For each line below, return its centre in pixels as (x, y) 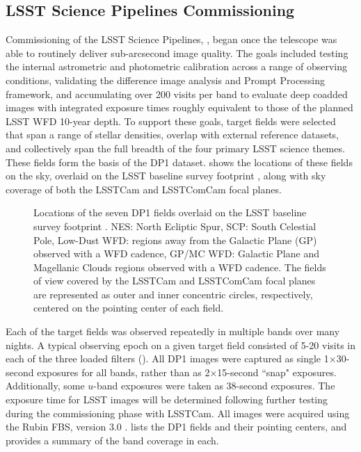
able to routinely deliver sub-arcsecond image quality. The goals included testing (177, 53)
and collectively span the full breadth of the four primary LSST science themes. (175, 148)
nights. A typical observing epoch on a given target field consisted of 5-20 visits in (180, 345)
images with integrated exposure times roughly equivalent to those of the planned (179, 107)
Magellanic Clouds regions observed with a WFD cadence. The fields (180, 267)
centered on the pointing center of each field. (129, 308)
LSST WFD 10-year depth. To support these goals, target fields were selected (171, 121)
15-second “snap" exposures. (277, 372)
